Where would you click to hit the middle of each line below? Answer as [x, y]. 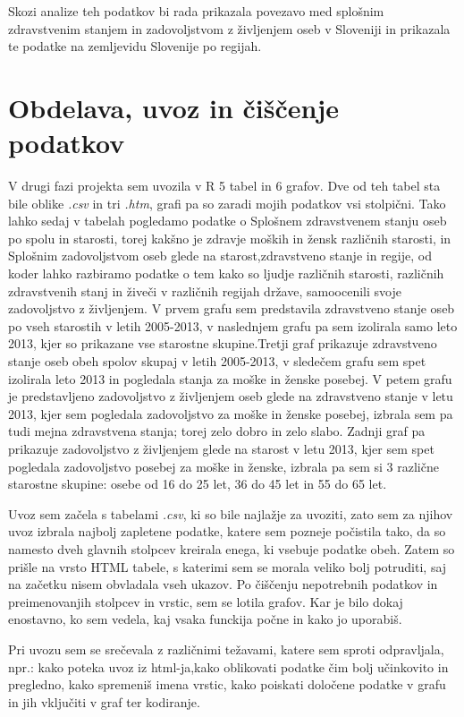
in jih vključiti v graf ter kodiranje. [104, 701]
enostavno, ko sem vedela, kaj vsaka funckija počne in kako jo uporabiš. [205, 619]
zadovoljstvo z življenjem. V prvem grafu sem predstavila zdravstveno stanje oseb [232, 308]
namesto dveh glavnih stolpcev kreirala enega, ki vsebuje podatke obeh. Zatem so [232, 548]
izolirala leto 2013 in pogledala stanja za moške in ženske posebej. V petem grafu [230, 378]
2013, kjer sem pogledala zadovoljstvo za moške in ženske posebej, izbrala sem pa [231, 413]
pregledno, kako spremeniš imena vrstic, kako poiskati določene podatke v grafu [227, 684]
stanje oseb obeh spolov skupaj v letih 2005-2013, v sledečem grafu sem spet [217, 361]
